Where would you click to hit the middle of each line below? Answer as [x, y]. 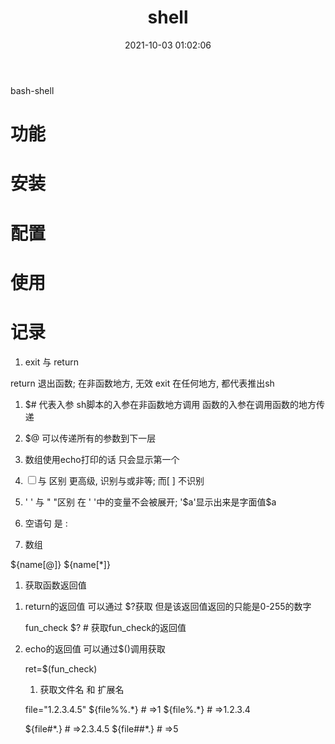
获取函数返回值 [55, 585]
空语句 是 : [46, 523]
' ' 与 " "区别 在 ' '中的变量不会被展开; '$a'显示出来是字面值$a [150, 502]
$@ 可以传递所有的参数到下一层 [90, 438]
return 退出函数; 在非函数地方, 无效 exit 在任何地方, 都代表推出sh [142, 383]
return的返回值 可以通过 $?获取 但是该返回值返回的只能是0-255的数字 [168, 606]
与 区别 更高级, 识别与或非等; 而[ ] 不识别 [121, 480]
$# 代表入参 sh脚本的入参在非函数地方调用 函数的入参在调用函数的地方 [170, 404]
